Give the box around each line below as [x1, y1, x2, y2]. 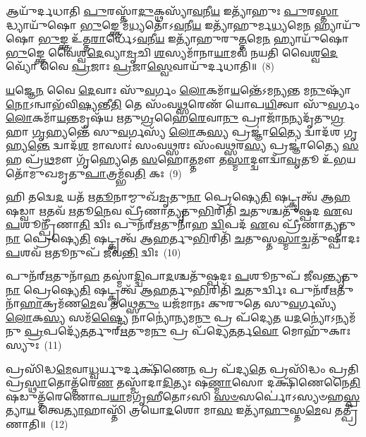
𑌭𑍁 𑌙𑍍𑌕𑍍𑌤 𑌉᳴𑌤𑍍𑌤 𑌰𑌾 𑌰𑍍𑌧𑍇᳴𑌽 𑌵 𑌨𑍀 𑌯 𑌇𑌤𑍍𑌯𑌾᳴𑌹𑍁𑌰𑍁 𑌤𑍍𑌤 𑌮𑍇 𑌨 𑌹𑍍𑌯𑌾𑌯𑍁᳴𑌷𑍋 [38, 31, 349, 46]
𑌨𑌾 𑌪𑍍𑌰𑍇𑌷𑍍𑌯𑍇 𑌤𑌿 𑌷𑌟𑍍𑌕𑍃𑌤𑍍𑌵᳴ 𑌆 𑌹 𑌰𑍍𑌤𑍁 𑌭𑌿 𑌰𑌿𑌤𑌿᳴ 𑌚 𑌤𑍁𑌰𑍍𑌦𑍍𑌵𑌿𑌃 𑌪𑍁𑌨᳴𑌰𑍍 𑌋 [6, 282, 337, 297]
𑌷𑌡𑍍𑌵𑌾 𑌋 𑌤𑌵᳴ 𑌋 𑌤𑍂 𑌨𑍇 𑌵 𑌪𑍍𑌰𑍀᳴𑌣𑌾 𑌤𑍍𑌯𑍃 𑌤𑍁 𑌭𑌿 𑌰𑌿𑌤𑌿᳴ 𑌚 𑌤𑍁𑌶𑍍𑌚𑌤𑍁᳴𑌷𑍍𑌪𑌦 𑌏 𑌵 [6, 203, 353, 217]
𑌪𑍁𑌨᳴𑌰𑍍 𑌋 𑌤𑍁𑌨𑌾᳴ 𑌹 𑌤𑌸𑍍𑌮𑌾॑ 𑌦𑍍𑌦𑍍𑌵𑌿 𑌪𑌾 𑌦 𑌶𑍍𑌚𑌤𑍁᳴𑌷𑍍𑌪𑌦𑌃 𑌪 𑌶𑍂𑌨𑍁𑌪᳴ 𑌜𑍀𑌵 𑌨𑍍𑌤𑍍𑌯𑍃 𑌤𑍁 [6, 268, 358, 283]
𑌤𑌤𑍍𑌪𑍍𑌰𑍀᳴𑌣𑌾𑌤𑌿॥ [334, 402, 358, 417]
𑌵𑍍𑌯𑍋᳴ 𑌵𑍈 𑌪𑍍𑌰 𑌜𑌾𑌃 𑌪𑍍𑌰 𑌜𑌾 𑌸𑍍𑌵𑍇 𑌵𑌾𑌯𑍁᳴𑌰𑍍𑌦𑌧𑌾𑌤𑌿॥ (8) [6, 59, 275, 73]
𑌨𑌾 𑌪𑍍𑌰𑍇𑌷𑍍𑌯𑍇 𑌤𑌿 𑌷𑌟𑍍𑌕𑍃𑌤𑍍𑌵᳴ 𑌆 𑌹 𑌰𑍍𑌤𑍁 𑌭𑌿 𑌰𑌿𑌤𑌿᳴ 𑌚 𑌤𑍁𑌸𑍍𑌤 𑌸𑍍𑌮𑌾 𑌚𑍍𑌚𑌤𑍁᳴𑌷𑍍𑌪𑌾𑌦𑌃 [6, 230, 360, 245]
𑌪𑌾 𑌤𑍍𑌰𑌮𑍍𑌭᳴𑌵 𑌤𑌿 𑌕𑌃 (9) [85, 165, 182, 180]
